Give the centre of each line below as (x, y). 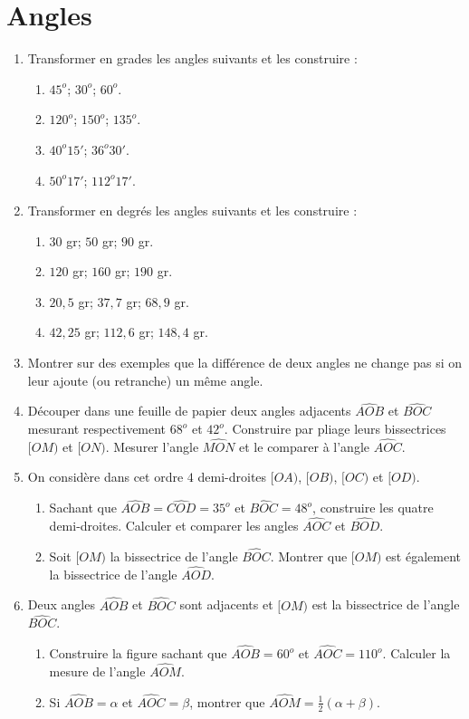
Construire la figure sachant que (138, 653)
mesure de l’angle (97, 671)
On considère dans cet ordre (105, 477)
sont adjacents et (226, 604)
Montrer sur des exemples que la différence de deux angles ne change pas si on (245, 363)
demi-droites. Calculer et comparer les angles (174, 526)
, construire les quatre (373, 508)
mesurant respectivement (97, 429)
